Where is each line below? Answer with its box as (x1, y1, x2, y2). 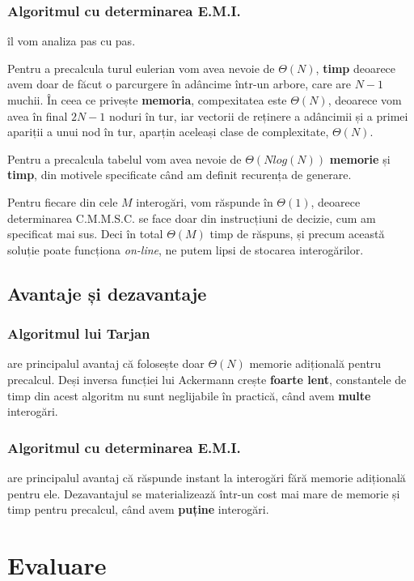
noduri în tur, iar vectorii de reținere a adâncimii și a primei (108, 107, 408, 124)
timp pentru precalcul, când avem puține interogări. (7, 501, 269, 518)
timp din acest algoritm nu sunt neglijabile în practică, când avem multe (7, 387, 371, 404)
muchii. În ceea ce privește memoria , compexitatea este (7, 92, 287, 108)
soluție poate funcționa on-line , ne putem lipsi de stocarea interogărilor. (7, 241, 364, 258)
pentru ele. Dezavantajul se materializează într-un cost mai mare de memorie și (7, 485, 400, 502)
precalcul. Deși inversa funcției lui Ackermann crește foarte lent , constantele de (7, 370, 407, 387)
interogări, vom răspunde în (136, 193, 273, 210)
